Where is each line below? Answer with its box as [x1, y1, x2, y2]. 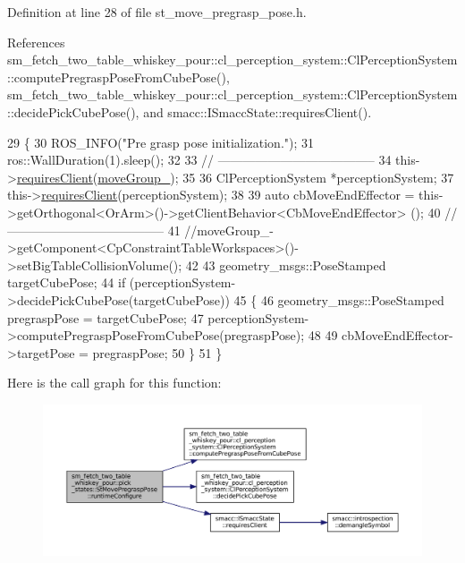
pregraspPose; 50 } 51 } [92, 343, 223, 362]
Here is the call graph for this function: [7, 373, 222, 392]
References [7, 32, 65, 51]
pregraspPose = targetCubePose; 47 [7, 308, 204, 327]
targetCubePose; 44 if [7, 273, 126, 292]
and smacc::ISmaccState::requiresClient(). [143, 102, 372, 121]
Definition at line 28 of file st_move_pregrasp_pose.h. [7, 3, 307, 21]
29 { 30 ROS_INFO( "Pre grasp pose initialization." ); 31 [7, 132, 315, 151]
